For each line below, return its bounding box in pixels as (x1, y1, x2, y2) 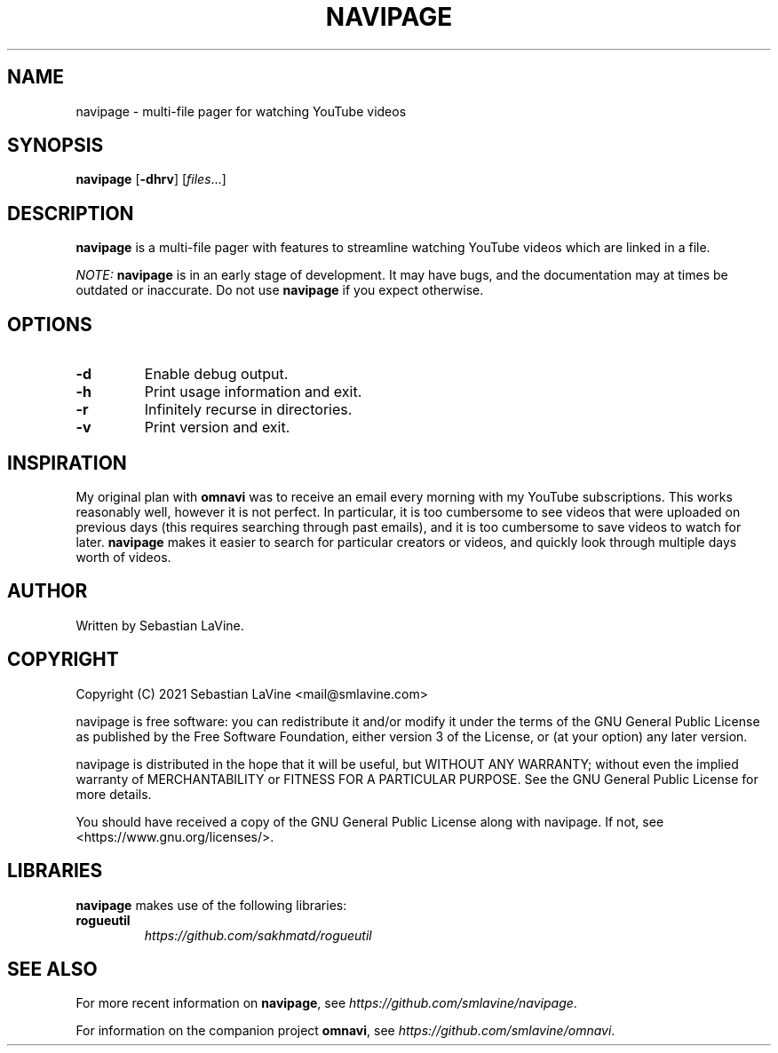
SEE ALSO (7, 957, 98, 980)
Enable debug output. (144, 365, 289, 384)
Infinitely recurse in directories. (144, 400, 353, 419)
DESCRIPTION (7, 202, 134, 225)
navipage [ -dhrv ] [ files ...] (75, 171, 226, 187)
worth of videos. (75, 549, 171, 565)
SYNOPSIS (7, 134, 104, 157)
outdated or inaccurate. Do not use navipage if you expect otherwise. (75, 282, 484, 298)
